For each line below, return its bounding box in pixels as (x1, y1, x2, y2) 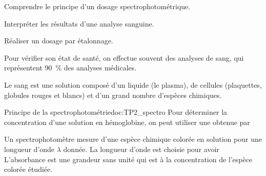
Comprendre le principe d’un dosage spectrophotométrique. (4, 1, 191, 11)
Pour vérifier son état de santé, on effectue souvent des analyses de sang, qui (4, 52, 244, 63)
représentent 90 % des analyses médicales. (4, 62, 137, 73)
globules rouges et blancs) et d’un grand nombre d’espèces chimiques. (4, 89, 222, 100)
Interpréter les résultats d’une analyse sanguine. (4, 18, 154, 29)
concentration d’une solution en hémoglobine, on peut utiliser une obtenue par (4, 116, 250, 127)
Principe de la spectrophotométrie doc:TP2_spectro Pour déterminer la (4, 107, 228, 117)
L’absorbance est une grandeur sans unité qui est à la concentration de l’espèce (4, 154, 253, 164)
